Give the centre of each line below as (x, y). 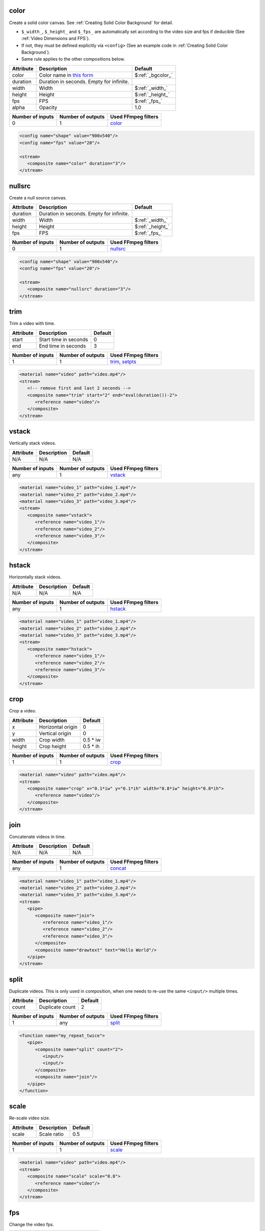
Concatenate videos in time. (37, 837)
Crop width (52, 740)
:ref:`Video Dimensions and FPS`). (56, 38)
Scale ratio (51, 1134)
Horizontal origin (58, 727)
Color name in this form (66, 75)
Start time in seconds (64, 339)
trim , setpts (123, 361)
